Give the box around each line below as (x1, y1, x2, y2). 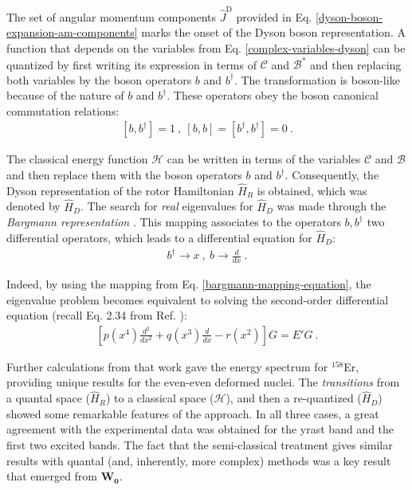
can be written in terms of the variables (167, 151, 361, 167)
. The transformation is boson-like (233, 71, 400, 88)
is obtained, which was (257, 182, 367, 198)
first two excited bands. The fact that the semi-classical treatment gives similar (6, 436, 393, 453)
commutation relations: (6, 102, 120, 119)
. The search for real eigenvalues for (80, 198, 253, 214)
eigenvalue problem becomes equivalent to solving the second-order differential (6, 291, 389, 308)
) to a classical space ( (105, 390, 214, 406)
